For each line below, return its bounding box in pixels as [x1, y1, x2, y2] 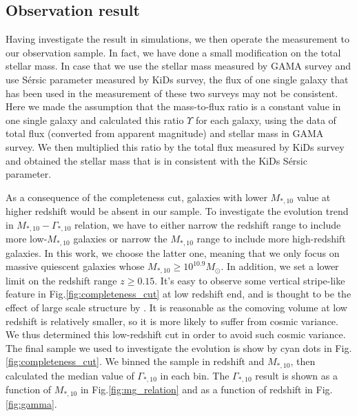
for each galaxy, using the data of [195, 112, 336, 127]
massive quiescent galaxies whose [6, 259, 145, 273]
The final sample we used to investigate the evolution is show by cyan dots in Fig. [6, 340, 352, 355]
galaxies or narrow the [73, 231, 167, 246]
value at [296, 189, 331, 204]
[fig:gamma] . [6, 396, 57, 410]
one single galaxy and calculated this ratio [6, 112, 184, 127]
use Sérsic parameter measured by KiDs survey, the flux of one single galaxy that [6, 72, 349, 86]
